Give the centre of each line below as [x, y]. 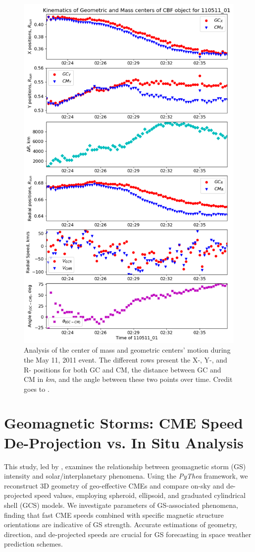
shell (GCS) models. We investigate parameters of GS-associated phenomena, [121, 505]
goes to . [37, 389]
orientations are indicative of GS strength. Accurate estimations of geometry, [121, 524]
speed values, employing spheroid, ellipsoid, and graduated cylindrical [140, 495]
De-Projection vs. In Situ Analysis [124, 442]
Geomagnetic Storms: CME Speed [124, 423]
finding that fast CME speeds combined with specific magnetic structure [114, 515]
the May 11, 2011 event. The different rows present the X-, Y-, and [126, 359]
